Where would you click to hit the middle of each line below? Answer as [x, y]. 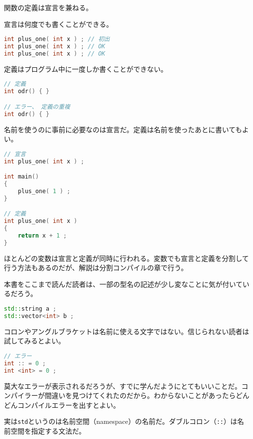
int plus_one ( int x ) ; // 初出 [57, 39]
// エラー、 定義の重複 [37, 107]
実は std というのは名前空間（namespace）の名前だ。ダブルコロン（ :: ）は [121, 421]
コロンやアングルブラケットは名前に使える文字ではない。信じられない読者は [127, 331]
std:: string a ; [30, 309]
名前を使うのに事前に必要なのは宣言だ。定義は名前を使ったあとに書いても [123, 129]
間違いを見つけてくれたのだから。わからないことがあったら [140, 395]
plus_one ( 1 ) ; [44, 191]
